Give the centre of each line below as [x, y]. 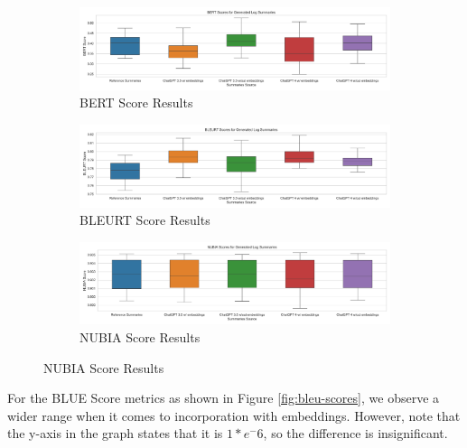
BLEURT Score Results [145, 220]
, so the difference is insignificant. [355, 433]
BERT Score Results [136, 103]
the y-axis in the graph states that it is [115, 433]
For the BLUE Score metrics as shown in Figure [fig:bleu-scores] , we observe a [224, 398]
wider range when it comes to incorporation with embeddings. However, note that [234, 415]
